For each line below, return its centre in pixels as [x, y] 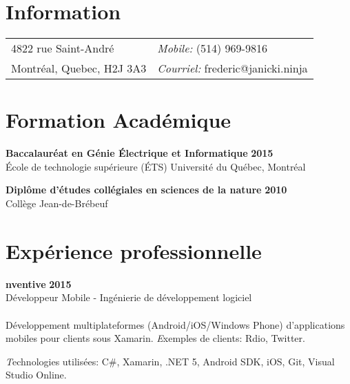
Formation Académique [119, 120]
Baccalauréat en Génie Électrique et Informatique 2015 [140, 153]
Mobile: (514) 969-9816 [212, 48]
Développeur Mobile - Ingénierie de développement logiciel [129, 297]
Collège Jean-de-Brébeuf [57, 203]
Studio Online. [36, 375]
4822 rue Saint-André [63, 48]
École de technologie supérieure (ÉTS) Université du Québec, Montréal [156, 166]
